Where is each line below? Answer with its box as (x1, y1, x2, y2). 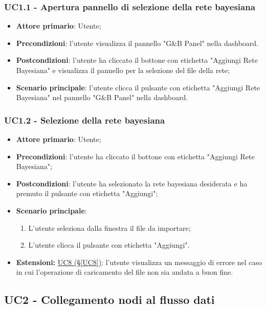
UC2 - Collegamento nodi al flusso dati (4, 292, 215, 307)
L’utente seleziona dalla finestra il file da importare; (28, 222, 191, 233)
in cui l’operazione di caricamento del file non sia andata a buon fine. (16, 267, 233, 277)
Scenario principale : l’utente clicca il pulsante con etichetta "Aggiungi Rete (16, 82, 260, 92)
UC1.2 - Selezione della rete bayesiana (4, 113, 165, 126)
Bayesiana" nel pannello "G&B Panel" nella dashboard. (16, 92, 188, 103)
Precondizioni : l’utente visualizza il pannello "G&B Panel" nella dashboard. (16, 37, 258, 48)
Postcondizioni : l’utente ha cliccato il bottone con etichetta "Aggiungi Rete (16, 55, 258, 65)
